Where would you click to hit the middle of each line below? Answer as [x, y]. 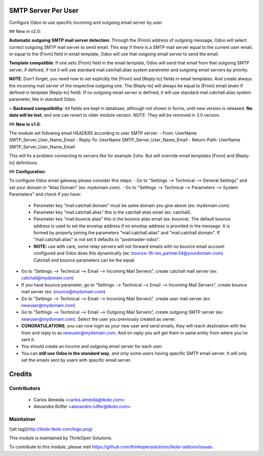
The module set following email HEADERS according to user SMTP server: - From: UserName [103, 133]
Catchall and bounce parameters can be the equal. [85, 260]
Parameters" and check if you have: [45, 194]
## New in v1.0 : [25, 124]
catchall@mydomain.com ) [48, 278]
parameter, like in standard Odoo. [43, 99]
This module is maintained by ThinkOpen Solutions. [61, 438]
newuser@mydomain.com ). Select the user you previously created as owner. [99, 319]
